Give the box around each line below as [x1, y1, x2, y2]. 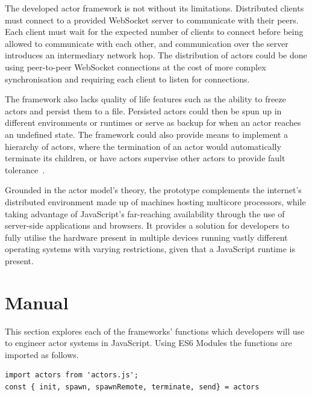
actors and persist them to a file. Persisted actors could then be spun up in [5, 104, 282, 117]
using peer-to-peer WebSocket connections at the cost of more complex [5, 60, 266, 73]
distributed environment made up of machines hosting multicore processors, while [5, 195, 306, 208]
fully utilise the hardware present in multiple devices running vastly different [5, 230, 288, 243]
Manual [5, 289, 69, 314]
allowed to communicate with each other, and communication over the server [5, 37, 289, 49]
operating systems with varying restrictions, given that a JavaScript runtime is [5, 243, 295, 255]
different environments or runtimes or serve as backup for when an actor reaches [5, 116, 301, 129]
